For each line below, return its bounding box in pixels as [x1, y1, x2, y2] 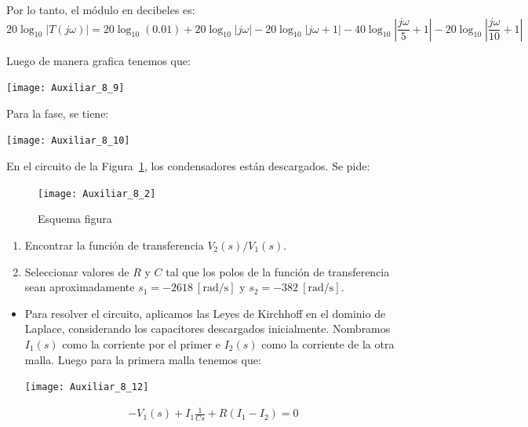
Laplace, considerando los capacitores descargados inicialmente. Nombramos [24, 320, 391, 337]
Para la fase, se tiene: [6, 104, 109, 121]
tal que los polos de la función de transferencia [166, 263, 390, 279]
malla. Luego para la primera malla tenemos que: [24, 351, 261, 367]
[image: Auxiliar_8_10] [6, 135, 130, 147]
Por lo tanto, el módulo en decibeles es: [6, 2, 195, 17]
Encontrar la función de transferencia [24, 236, 204, 253]
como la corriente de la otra [261, 335, 395, 352]
